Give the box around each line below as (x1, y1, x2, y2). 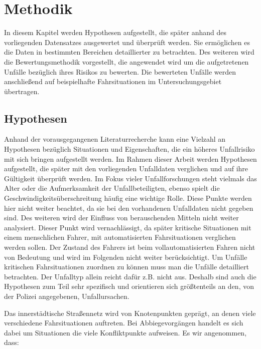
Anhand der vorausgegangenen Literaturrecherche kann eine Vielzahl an (4, 134, 226, 144)
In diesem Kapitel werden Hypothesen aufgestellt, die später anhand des (4, 27, 227, 38)
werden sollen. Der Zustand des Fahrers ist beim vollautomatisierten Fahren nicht (4, 242, 255, 252)
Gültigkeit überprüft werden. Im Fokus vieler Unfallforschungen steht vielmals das (4, 173, 257, 183)
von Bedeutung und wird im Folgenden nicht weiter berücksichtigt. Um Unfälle (4, 251, 247, 262)
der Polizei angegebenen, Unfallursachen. (4, 290, 129, 301)
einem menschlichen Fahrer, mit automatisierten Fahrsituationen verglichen (4, 232, 236, 242)
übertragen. (4, 86, 40, 96)
